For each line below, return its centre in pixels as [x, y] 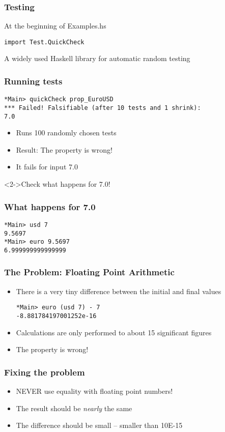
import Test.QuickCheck [44, 42]
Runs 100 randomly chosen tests [66, 133]
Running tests [33, 81]
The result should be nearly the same [74, 408]
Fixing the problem [45, 372]
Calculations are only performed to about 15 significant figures [114, 332]
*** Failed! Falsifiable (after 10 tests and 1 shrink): [103, 108]
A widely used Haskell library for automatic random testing [97, 58]
